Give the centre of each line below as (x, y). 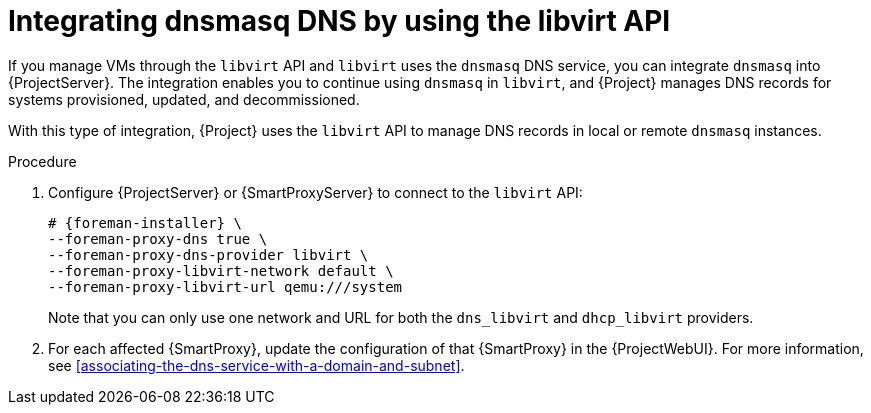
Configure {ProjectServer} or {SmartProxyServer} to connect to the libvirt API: (315, 192)
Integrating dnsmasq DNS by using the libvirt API (339, 21)
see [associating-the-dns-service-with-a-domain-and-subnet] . (256, 365)
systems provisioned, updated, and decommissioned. (184, 99)
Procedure (42, 161)
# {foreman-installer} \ (145, 222)
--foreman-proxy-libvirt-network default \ (221, 270)
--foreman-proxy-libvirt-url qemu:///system (225, 286)
